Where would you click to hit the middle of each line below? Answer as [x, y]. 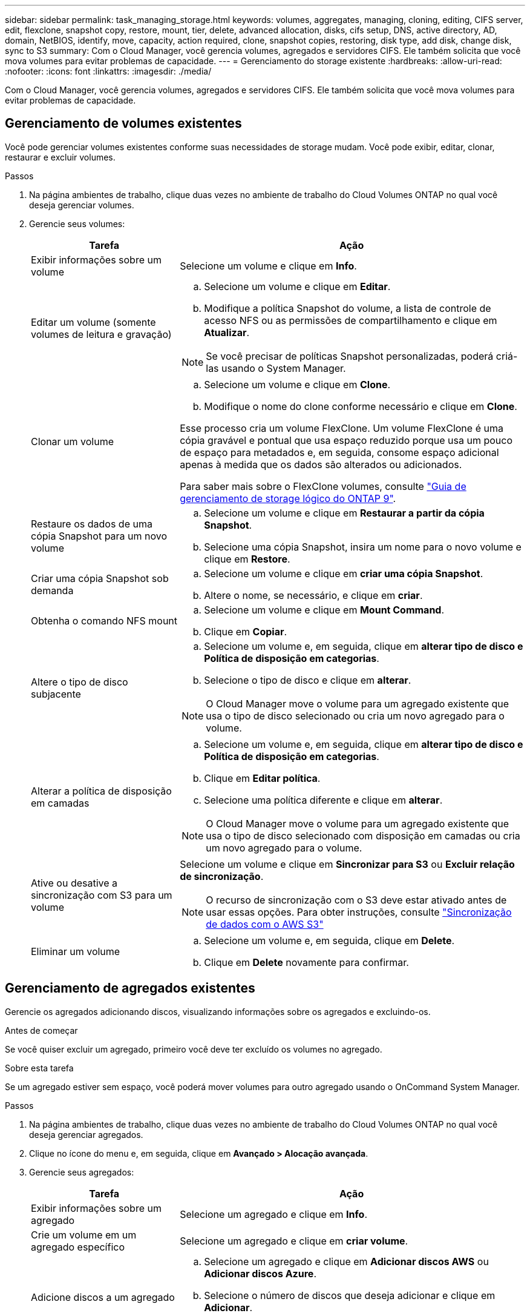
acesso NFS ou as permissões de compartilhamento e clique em [351, 320]
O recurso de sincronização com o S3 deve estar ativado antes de [356, 900]
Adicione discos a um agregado [103, 1297]
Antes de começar [41, 1030]
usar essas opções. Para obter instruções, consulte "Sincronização [359, 912]
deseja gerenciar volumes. [82, 205]
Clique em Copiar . [246, 631]
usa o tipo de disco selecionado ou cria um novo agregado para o [355, 716]
